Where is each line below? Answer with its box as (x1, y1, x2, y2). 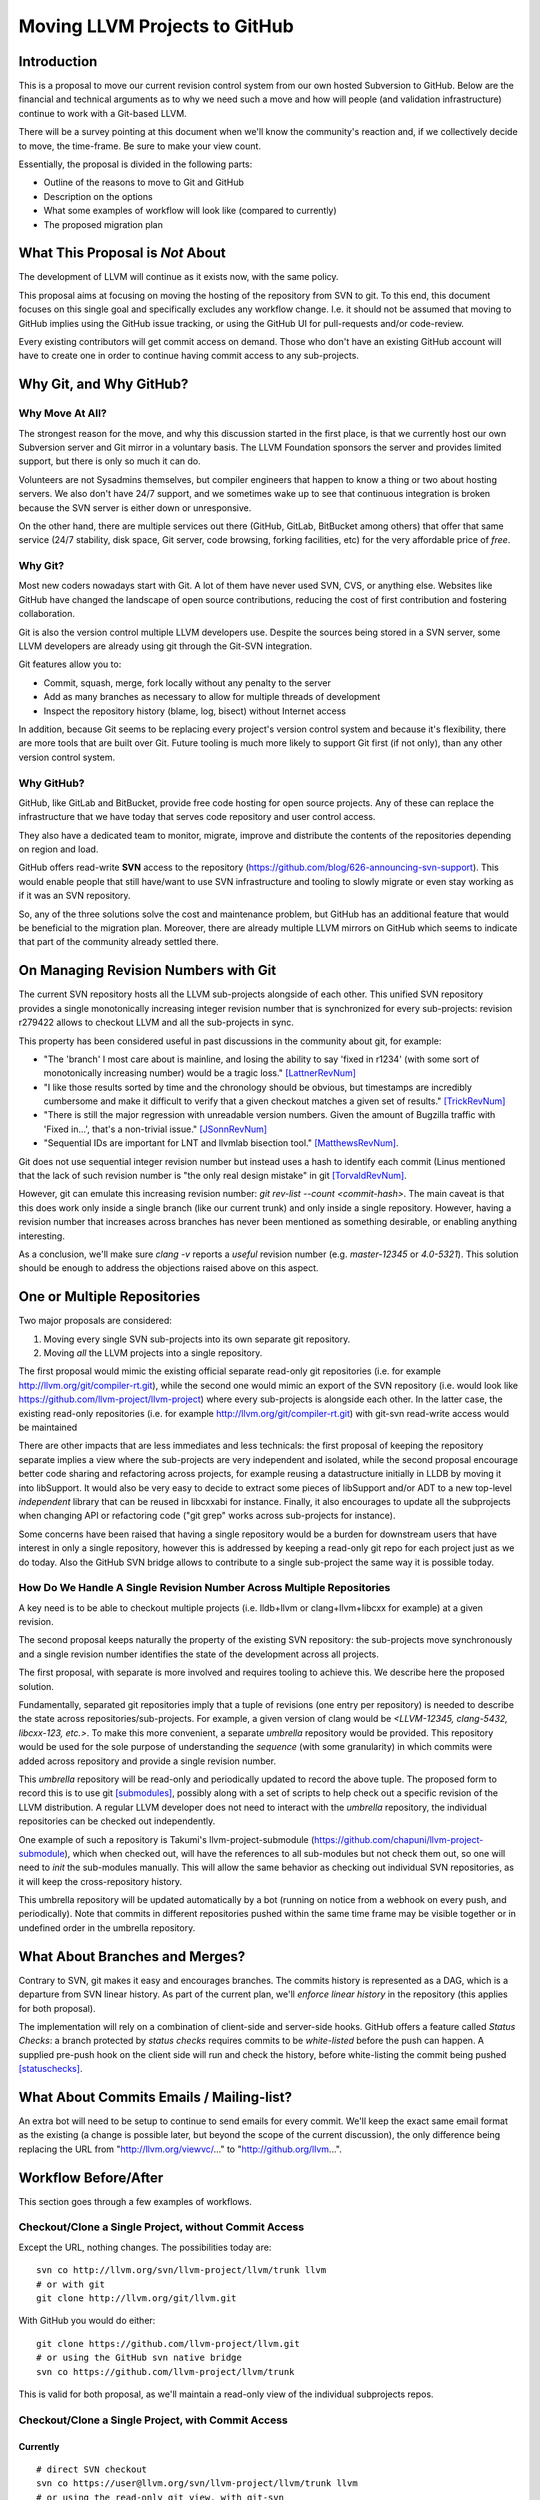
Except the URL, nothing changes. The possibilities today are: (18, 2241, 272, 2253)
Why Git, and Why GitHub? (18, 376, 189, 393)
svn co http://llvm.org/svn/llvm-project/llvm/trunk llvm (36, 2265, 327, 2276)
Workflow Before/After (18, 2169, 164, 2186)
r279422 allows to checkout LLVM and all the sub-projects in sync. (18, 1016, 295, 1029)
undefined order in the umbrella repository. (18, 1921, 196, 1934)
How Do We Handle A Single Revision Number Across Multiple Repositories (18, 1581, 391, 1595)
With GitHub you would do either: (18, 2315, 156, 2327)
